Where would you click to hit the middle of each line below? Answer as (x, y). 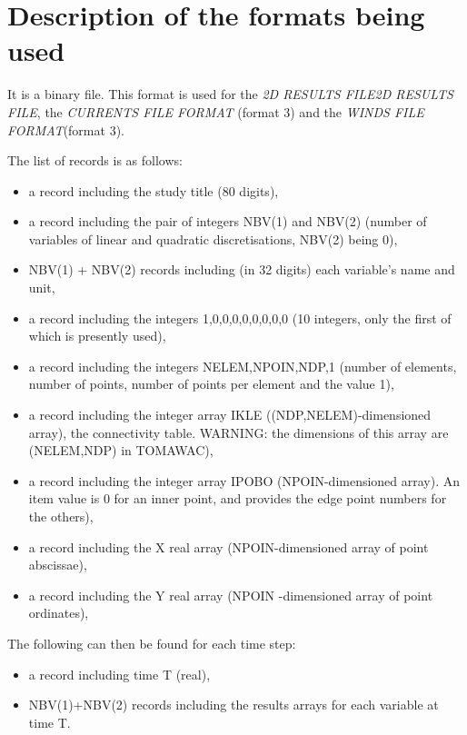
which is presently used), (97, 336)
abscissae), (58, 565)
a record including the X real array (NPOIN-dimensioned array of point (229, 546)
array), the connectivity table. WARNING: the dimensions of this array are (238, 432)
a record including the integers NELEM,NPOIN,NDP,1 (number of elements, (243, 366)
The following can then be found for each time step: (152, 643)
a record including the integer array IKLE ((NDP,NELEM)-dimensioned (230, 415)
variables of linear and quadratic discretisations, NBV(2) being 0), (213, 238)
